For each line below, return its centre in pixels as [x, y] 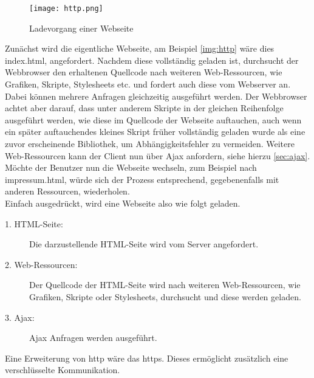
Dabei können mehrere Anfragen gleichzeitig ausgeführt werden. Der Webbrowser [156, 96]
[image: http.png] [66, 9]
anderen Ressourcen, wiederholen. [67, 191]
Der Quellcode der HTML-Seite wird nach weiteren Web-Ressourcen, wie [165, 285]
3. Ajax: [20, 317]
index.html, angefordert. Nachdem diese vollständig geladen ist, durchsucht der [152, 60]
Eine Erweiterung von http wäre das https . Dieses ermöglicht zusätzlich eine [147, 358]
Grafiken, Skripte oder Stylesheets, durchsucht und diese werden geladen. [165, 296]
